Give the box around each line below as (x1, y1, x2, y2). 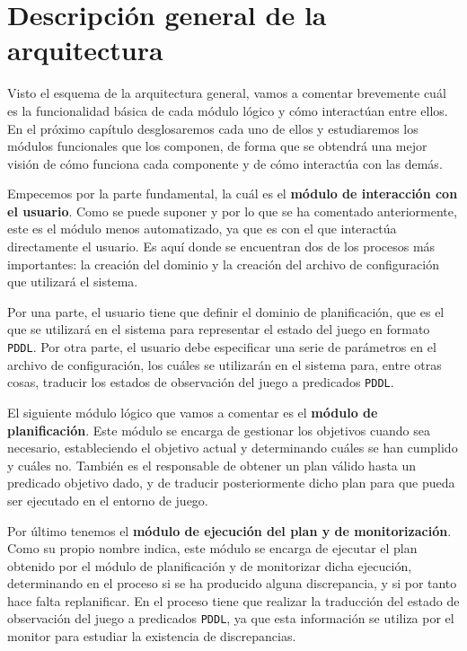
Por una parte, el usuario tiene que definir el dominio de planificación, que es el (7, 302, 445, 321)
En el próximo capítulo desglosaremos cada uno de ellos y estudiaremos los (7, 119, 419, 137)
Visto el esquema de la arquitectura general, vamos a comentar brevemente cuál (7, 84, 446, 102)
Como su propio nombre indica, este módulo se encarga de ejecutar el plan (7, 539, 418, 558)
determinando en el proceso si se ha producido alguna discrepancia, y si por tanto (7, 574, 457, 593)
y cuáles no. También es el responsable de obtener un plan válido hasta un (7, 455, 417, 474)
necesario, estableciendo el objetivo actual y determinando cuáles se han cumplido (7, 438, 458, 457)
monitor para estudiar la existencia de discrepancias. (7, 627, 296, 646)
